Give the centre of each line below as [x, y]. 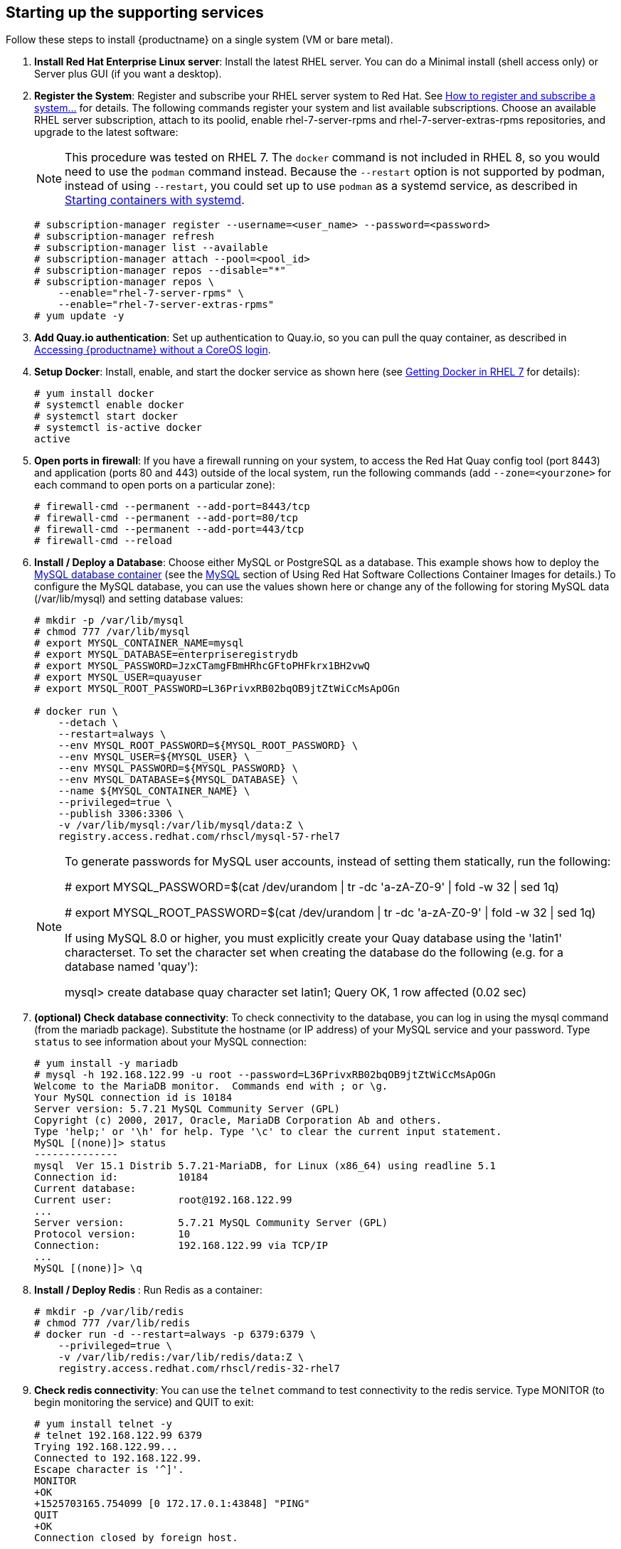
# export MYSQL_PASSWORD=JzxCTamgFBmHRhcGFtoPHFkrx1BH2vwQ [202, 666]
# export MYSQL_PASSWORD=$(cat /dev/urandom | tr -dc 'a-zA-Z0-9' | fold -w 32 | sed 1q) [312, 887]
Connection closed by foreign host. [136, 1538]
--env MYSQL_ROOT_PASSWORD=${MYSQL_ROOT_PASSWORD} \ [208, 746]
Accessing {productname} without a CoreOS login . [153, 350]
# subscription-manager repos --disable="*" [160, 271]
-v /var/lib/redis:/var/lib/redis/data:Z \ [181, 1357]
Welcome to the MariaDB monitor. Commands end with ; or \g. [211, 1086]
